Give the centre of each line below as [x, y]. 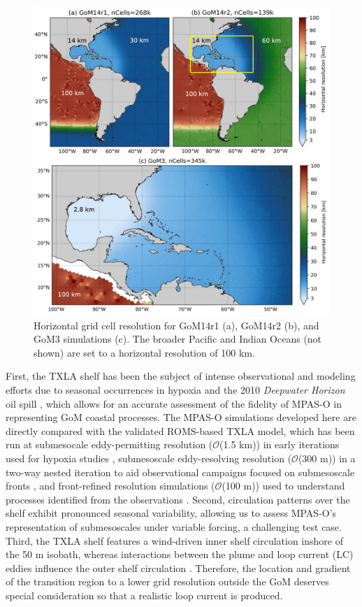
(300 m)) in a [327, 458]
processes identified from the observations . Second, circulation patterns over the [178, 499]
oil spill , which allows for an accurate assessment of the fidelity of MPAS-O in [174, 403]
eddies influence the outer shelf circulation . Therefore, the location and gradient [178, 567]
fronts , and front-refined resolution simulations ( [110, 486]
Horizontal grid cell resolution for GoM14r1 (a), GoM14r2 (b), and [176, 325]
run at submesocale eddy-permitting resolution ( [109, 444]
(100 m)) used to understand [283, 486]
